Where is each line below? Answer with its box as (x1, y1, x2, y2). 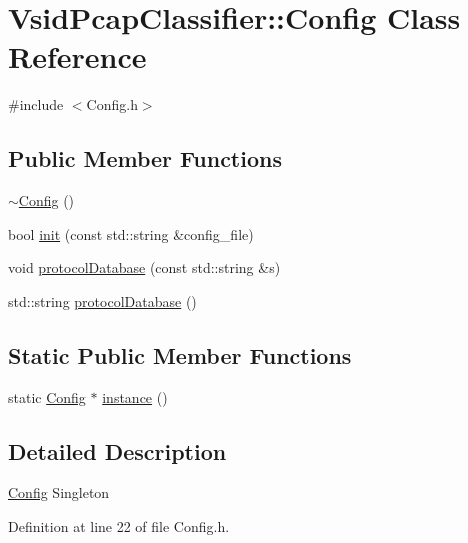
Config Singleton (8, 482, 110, 503)
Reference (8, 36, 147, 77)
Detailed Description (8, 435, 227, 466)
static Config (8, 386, 86, 407)
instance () (102, 386, 168, 407)
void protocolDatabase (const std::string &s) (8, 257, 281, 278)
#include (8, 94, 64, 115)
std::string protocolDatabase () (8, 290, 197, 311)
